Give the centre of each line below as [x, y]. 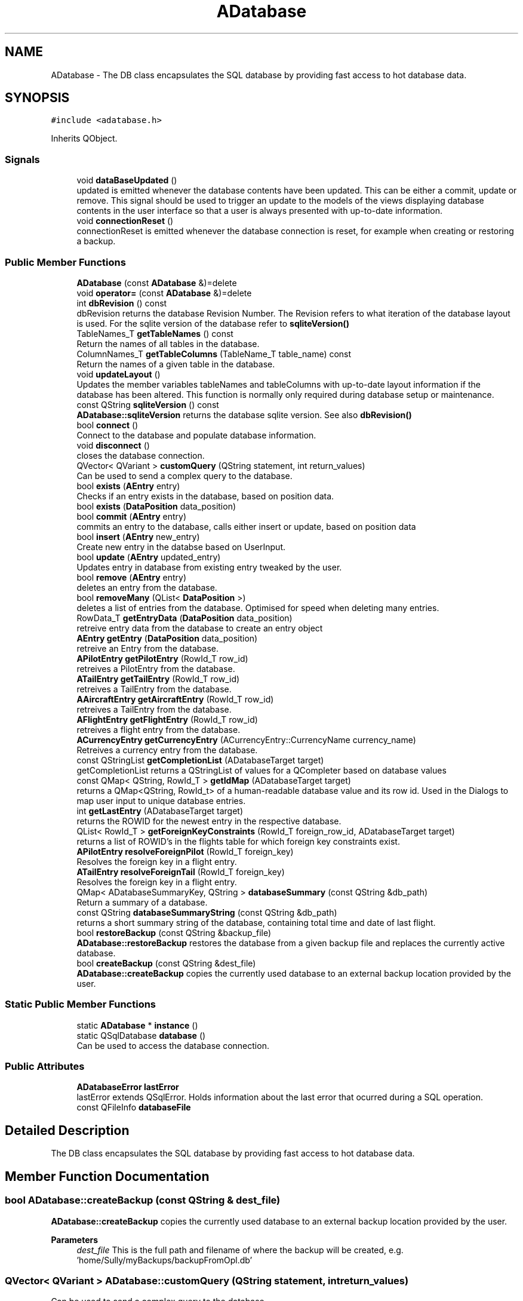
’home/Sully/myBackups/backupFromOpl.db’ [164, 1260]
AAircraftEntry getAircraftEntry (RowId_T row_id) [175, 699]
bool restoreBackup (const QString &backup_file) [174, 932]
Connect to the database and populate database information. [196, 435]
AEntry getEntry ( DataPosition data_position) [167, 638]
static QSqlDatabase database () [141, 1035]
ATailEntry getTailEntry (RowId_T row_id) [158, 679]
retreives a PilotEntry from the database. [156, 668]
